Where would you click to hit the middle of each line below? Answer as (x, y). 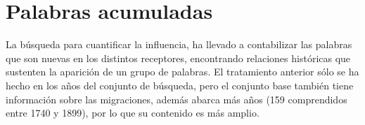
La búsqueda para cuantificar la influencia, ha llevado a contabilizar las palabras (179, 44)
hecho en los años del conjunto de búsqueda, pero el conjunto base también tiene (180, 85)
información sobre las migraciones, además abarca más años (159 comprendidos (177, 99)
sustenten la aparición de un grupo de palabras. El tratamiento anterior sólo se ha (182, 72)
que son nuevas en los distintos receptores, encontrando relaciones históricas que (178, 58)
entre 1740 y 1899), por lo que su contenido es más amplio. (133, 113)
